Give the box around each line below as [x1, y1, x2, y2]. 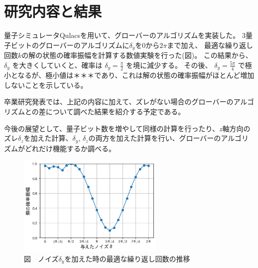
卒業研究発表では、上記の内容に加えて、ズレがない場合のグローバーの [4, 96, 234, 107]
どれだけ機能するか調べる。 [24, 143, 116, 153]
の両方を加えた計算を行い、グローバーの [88, 133, 221, 143]
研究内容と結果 [4, 1, 102, 21]
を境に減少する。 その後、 [126, 59, 212, 70]
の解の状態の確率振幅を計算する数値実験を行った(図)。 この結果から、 [21, 50, 253, 60]
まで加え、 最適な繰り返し [167, 39, 253, 50]
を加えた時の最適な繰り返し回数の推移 [64, 253, 190, 264]
